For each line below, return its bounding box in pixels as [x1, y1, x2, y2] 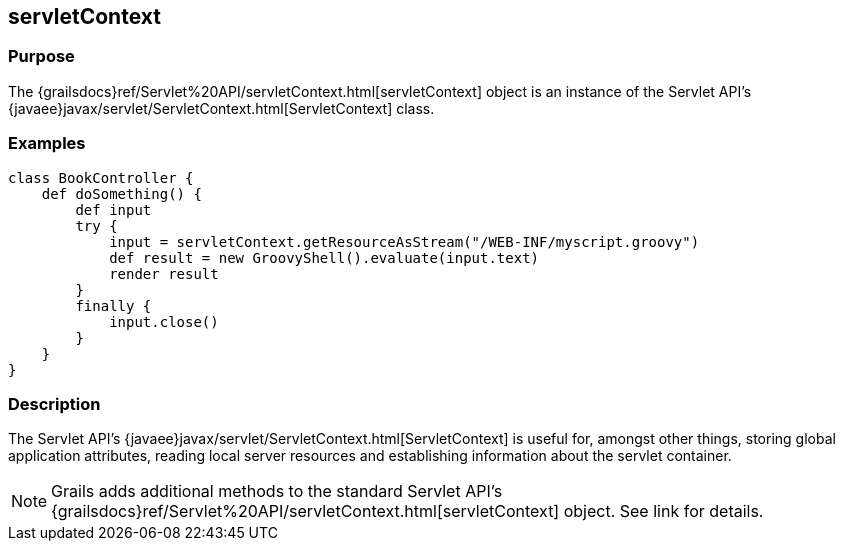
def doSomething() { [41, 185, 202, 202]
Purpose [8, 46, 75, 67]
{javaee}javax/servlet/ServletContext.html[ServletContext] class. [8, 99, 435, 117]
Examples [8, 133, 86, 154]
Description [8, 393, 101, 414]
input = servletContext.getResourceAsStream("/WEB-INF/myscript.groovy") [109, 233, 700, 250]
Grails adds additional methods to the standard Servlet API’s [51, 481, 503, 502]
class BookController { [8, 169, 194, 186]
